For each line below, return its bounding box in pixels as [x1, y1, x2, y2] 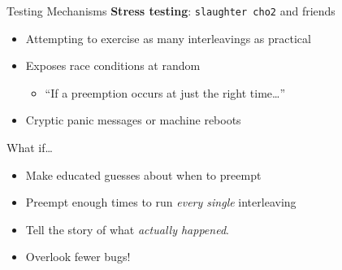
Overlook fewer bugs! [25, 248, 131, 265]
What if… [6, 139, 53, 156]
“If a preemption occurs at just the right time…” [45, 84, 286, 101]
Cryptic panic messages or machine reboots [25, 111, 241, 128]
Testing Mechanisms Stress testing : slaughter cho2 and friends [6, 2, 336, 19]
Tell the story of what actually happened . [25, 220, 229, 237]
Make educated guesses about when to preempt [25, 166, 262, 183]
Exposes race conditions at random [25, 57, 201, 74]
